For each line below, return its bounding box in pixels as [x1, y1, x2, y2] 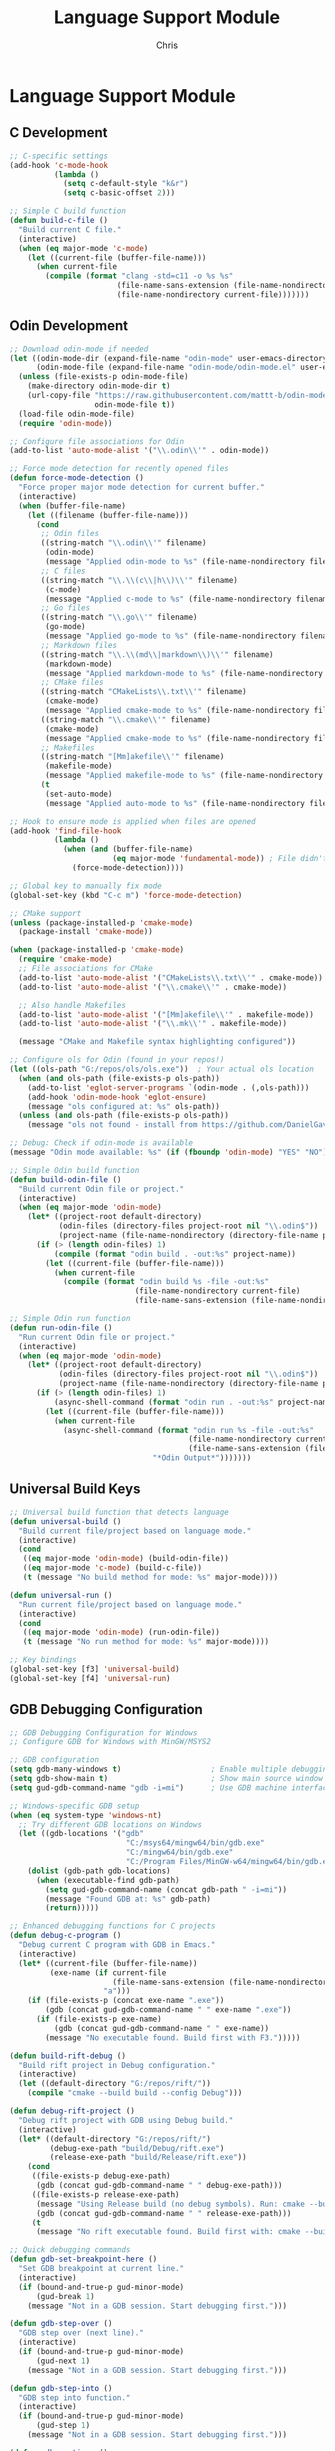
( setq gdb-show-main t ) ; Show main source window [9, 1774, 324, 1784]
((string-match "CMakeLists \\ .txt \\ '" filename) [40, 687, 247, 697]
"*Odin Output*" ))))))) [152, 1453, 252, 1463]
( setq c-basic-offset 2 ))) [62, 188, 176, 198]
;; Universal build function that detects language [9, 1507, 229, 1517]
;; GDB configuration [9, 1755, 100, 1765]
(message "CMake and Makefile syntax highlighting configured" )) [18, 1037, 297, 1047]
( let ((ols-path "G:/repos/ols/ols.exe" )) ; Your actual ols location [9, 1064, 314, 1075]
